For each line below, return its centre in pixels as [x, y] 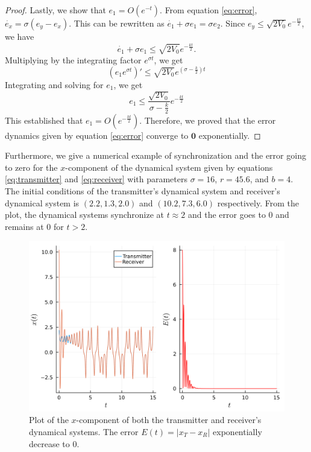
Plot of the [49, 420]
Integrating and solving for [54, 85]
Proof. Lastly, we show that [55, 10]
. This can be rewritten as [117, 23]
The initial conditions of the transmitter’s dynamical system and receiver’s [143, 191]
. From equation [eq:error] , [209, 10]
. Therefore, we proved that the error [208, 120]
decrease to [49, 443]
